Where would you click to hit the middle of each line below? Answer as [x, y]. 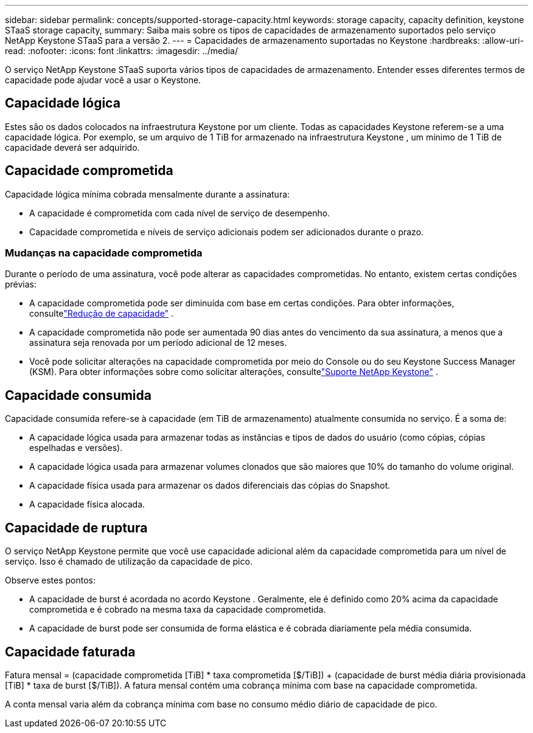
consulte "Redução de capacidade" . [102, 314]
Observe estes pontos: [50, 580]
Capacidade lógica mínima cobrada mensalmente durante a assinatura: [148, 194]
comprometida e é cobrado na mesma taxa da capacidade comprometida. [178, 610]
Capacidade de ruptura [76, 528]
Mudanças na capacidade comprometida [104, 253]
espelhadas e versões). [76, 448]
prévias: [21, 284]
